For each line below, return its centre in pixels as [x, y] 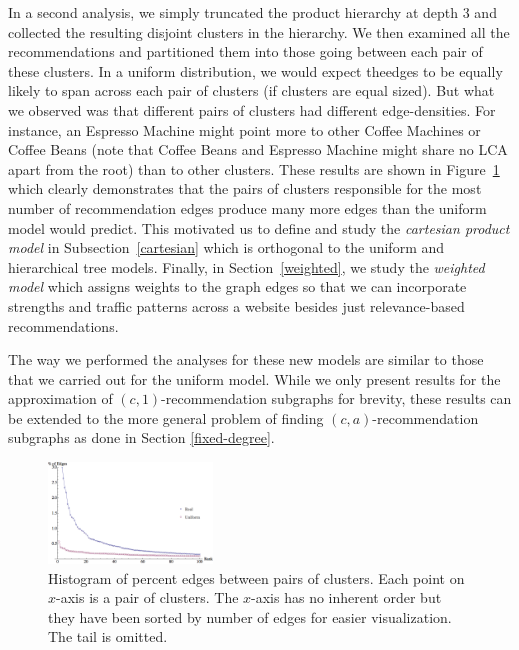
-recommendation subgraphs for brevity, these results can [336, 398]
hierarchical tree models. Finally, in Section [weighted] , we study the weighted [246, 266]
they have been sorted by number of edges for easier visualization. [250, 616]
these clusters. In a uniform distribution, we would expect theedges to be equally [255, 70]
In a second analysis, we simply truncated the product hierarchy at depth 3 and [252, 12]
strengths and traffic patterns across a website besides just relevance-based [236, 305]
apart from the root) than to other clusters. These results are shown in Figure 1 [254, 168]
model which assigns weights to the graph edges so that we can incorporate [237, 286]
